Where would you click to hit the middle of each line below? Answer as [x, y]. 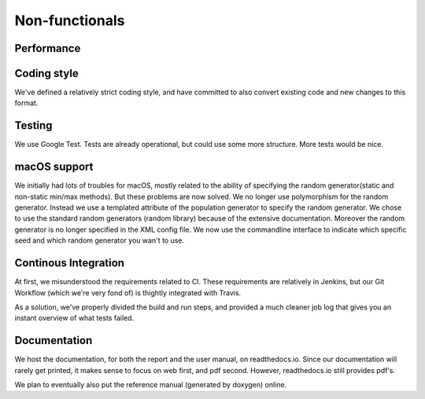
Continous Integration [70, 263]
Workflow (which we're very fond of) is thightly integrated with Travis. [128, 293]
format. [26, 103]
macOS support [54, 167]
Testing [33, 126]
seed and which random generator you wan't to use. [100, 240]
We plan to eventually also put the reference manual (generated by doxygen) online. [151, 384]
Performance [48, 48]
